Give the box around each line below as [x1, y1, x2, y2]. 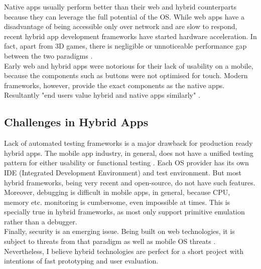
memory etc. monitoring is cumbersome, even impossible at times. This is [4, 196, 230, 207]
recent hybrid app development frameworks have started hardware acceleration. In [4, 31, 257, 41]
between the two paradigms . [4, 50, 93, 61]
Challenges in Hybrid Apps [4, 114, 149, 130]
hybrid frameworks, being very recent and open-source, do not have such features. [4, 177, 255, 187]
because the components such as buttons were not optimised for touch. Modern [4, 70, 248, 81]
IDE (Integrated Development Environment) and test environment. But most [4, 167, 241, 177]
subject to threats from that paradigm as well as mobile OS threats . [4, 236, 216, 246]
